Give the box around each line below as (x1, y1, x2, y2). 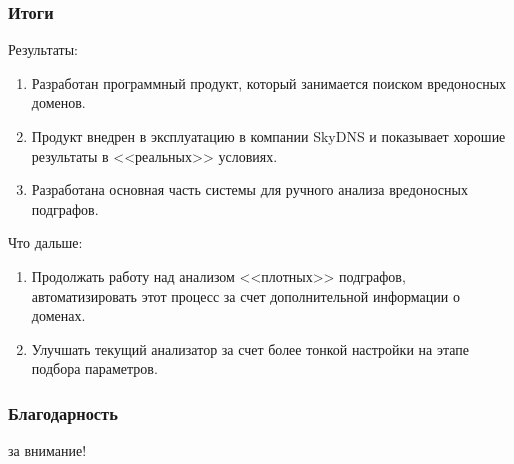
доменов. (31, 92, 86, 113)
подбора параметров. (31, 358, 158, 379)
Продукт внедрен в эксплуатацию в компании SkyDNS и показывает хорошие (31, 126, 506, 146)
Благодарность (8, 400, 118, 425)
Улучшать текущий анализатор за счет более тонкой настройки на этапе (31, 338, 469, 359)
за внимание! (8, 440, 87, 461)
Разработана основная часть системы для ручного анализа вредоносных (31, 179, 468, 200)
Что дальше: (8, 232, 83, 253)
